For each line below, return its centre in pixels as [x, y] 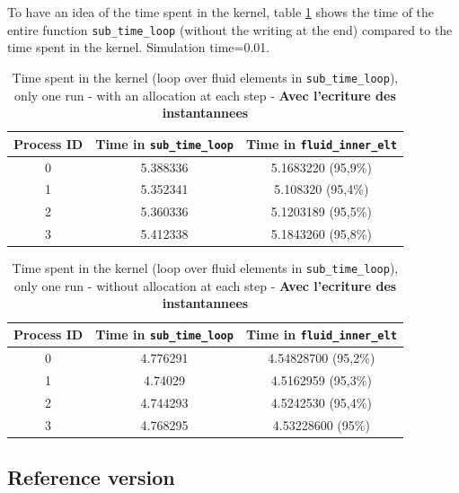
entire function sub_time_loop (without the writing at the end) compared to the [230, 29]
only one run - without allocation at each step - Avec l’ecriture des [205, 285]
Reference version [91, 476]
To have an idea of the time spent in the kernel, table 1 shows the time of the [221, 12]
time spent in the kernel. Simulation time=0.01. [139, 47]
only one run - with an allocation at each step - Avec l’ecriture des [205, 95]
